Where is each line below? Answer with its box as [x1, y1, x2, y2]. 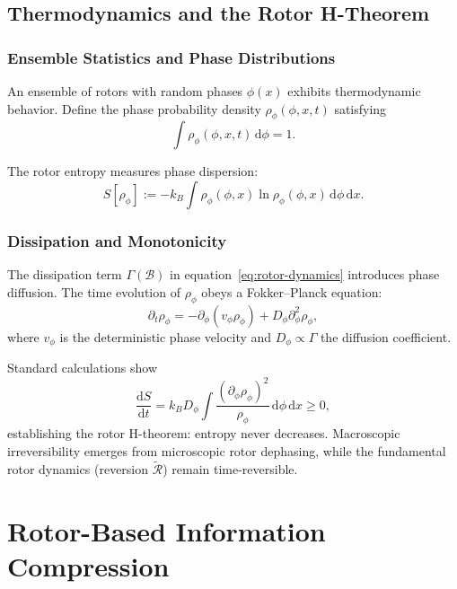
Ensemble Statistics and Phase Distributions [7, 46, 336, 68]
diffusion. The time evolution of [7, 282, 180, 301]
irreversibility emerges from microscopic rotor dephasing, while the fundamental [7, 441, 446, 460]
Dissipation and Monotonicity [7, 229, 227, 251]
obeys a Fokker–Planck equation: [201, 282, 382, 301]
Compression [7, 548, 170, 585]
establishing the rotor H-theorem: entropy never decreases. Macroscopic [7, 423, 400, 442]
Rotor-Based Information [7, 513, 326, 549]
